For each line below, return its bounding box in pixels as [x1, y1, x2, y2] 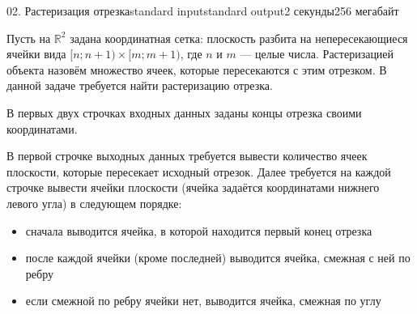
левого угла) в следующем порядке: [6, 194, 182, 211]
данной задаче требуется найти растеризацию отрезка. [6, 77, 273, 94]
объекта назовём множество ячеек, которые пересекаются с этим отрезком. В [6, 61, 387, 78]
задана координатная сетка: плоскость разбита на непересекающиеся [70, 29, 408, 46]
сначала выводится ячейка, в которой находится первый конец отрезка [25, 222, 372, 239]
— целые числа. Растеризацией [240, 45, 394, 62]
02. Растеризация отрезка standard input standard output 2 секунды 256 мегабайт [6, 2, 399, 19]
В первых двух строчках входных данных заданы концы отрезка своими [6, 104, 362, 121]
